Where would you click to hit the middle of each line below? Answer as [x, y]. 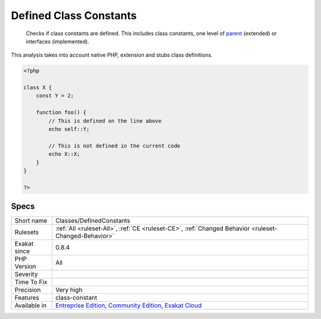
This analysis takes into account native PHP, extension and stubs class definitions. [112, 55]
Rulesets [26, 232]
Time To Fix [31, 282]
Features [27, 298]
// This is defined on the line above [105, 121]
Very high [69, 290]
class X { [38, 87]
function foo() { [61, 112]
